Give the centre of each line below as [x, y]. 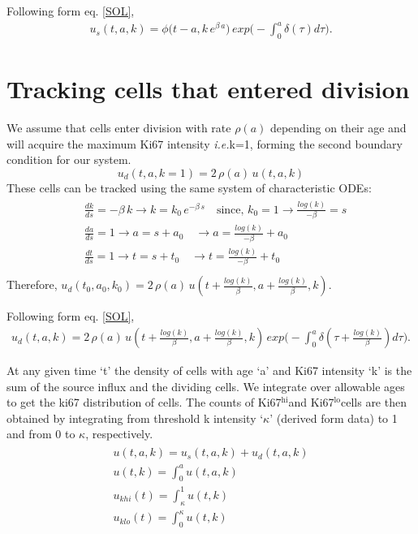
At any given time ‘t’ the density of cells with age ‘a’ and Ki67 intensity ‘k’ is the [209, 370]
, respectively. [119, 434]
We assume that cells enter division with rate [119, 128]
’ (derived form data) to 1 [334, 418]
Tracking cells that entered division [208, 89]
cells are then [373, 402]
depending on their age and [338, 128]
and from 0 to [41, 434]
